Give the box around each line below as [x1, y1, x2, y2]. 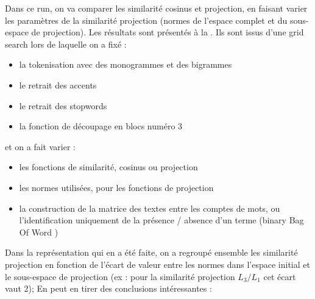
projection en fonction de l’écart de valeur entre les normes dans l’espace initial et [5, 258, 310, 270]
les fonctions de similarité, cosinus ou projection [19, 160, 198, 173]
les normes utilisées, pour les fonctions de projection [19, 181, 214, 193]
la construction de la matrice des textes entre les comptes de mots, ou [19, 201, 280, 214]
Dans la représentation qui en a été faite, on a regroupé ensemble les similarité [5, 246, 298, 259]
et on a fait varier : [5, 140, 76, 153]
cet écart [263, 270, 296, 283]
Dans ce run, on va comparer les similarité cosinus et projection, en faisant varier [5, 2, 308, 14]
